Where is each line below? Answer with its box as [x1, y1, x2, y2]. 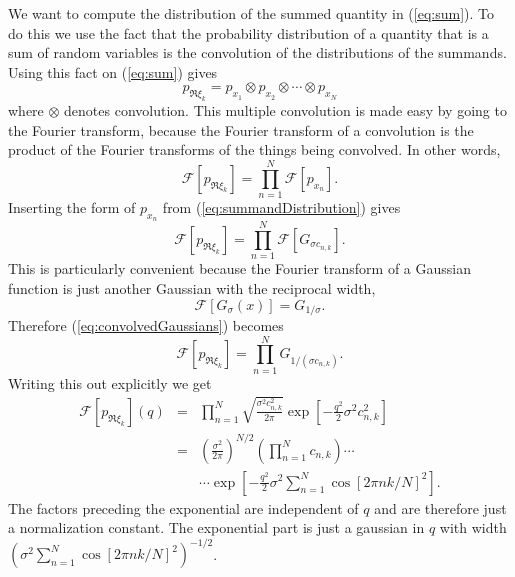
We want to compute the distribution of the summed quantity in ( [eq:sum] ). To [8, 3, 495, 23]
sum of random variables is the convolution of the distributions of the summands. [8, 42, 507, 63]
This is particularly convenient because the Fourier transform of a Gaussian [8, 258, 472, 279]
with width [439, 517, 507, 538]
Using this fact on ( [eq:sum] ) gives [8, 61, 218, 82]
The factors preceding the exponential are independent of [8, 497, 359, 518]
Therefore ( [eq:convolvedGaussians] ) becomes [8, 315, 284, 335]
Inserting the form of [8, 197, 136, 218]
